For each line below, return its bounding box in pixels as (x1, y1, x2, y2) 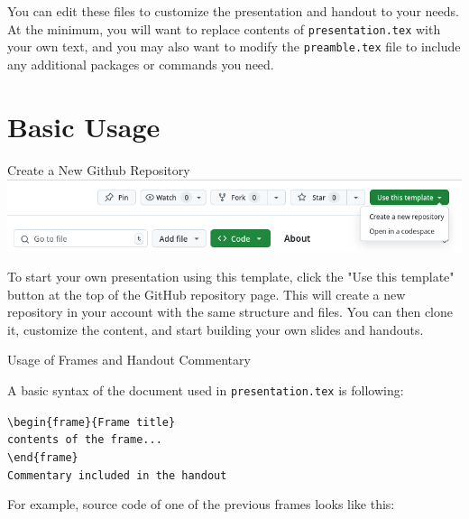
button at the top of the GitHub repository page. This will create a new (7, 284, 406, 303)
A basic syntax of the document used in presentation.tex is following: (7, 381, 404, 400)
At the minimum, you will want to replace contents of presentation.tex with (7, 19, 441, 38)
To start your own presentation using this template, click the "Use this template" (7, 267, 455, 286)
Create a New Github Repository (7, 160, 190, 179)
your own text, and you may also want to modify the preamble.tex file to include (7, 37, 461, 56)
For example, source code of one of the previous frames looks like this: (7, 495, 395, 514)
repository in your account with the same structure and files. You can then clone (7, 302, 454, 321)
